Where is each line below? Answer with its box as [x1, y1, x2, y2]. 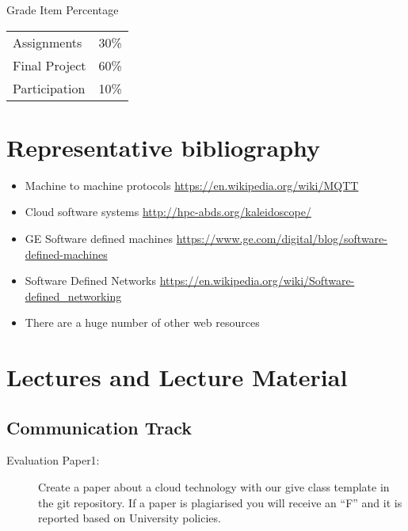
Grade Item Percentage [6, 2, 119, 17]
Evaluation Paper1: [6, 452, 100, 468]
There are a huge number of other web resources [25, 314, 260, 331]
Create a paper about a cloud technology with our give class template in [38, 479, 390, 495]
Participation [13, 78, 86, 97]
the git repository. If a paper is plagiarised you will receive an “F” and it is [38, 494, 402, 510]
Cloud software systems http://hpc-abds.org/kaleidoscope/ [25, 203, 311, 220]
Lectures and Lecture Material [6, 361, 348, 393]
